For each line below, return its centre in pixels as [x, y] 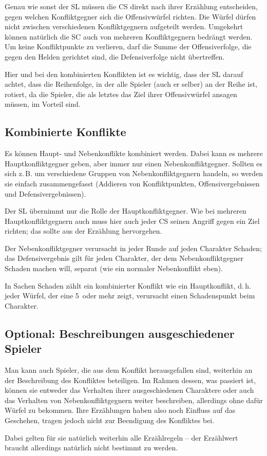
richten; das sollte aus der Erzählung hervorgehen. [83, 231]
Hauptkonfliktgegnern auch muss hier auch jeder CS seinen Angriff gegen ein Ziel [132, 221]
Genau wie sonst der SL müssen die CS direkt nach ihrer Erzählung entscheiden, [131, 6]
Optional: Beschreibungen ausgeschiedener [120, 333]
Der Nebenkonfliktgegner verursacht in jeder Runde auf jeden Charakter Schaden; [133, 248]
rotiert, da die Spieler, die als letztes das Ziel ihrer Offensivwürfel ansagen [121, 94]
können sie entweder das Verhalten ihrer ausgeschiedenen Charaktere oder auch [129, 390]
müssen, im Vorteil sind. [43, 104]
